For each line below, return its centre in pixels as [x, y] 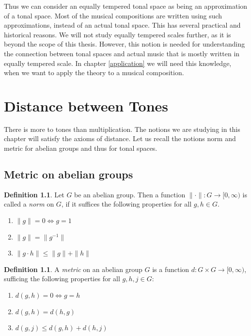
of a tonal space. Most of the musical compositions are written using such [113, 15]
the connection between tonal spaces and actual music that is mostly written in [122, 53]
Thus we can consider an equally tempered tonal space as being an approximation [126, 6]
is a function [171, 269]
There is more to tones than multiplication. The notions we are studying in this [122, 129]
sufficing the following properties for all [62, 279]
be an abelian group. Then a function [130, 194]
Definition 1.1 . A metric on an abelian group [73, 269]
